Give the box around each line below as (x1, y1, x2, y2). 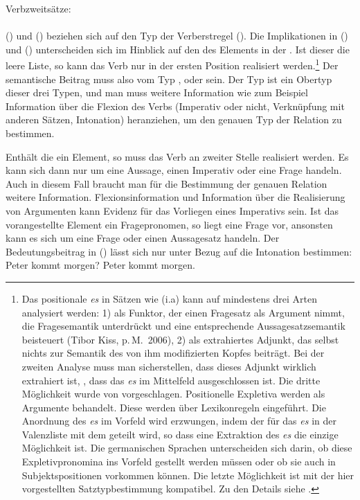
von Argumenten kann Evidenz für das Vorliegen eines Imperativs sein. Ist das (6, 203, 339, 217)
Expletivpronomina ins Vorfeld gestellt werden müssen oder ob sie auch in (21, 454, 336, 469)
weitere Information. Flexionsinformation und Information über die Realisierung (6, 190, 345, 204)
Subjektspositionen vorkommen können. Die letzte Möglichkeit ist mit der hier (21, 467, 354, 482)
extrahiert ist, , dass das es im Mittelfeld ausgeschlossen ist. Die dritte (21, 373, 321, 387)
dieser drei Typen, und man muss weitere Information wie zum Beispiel (6, 85, 308, 100)
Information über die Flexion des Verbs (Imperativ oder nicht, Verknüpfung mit (6, 98, 345, 113)
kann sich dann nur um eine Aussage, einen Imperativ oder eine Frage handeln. (6, 163, 342, 177)
